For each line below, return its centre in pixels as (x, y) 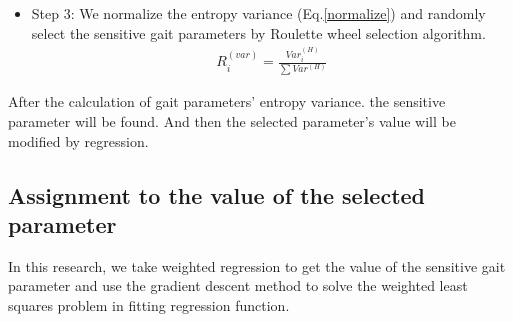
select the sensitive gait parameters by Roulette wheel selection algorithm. (258, 32)
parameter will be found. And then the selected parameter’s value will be (232, 121)
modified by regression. (78, 140)
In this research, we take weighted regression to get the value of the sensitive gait (257, 265)
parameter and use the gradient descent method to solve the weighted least (238, 285)
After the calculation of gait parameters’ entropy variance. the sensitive (227, 101)
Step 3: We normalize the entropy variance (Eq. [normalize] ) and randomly (258, 13)
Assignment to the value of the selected (217, 194)
